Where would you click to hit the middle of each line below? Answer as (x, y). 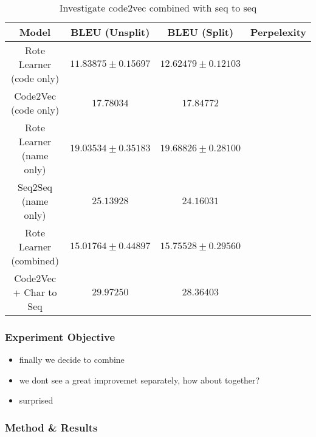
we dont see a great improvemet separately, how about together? (139, 380)
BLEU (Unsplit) (110, 32)
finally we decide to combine (72, 360)
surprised (36, 400)
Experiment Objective (60, 336)
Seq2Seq (35, 187)
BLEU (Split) (201, 32)
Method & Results (51, 427)
